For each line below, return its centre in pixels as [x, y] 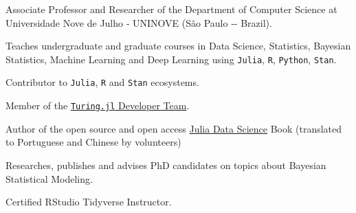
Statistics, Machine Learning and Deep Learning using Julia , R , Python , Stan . [171, 59]
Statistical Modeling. [49, 178]
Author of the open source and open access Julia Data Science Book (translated [174, 128]
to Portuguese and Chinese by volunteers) [93, 142]
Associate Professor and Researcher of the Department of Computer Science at [171, 9]
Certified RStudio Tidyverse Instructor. [89, 202]
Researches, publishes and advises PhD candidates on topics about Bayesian [166, 165]
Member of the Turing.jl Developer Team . [98, 105]
